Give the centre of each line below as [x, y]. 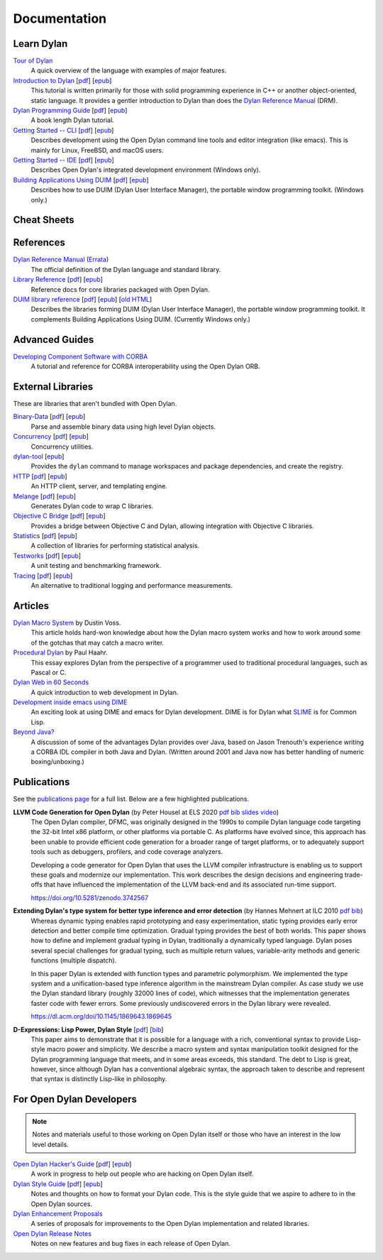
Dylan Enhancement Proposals [58, 1214]
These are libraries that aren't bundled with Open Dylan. [95, 404]
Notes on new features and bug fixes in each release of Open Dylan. [131, 1244]
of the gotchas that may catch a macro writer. [98, 642]
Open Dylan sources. [61, 1204]
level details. [50, 1144]
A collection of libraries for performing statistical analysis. [115, 546]
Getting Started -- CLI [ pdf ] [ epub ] [63, 130]
